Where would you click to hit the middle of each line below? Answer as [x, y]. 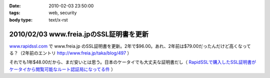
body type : [21, 19]
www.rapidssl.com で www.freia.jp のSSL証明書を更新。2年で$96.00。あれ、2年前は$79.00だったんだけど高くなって [130, 46]
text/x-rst [58, 19]
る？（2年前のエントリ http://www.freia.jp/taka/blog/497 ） [70, 53]
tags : [15, 13]
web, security [63, 13]
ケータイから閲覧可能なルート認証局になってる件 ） [62, 69]
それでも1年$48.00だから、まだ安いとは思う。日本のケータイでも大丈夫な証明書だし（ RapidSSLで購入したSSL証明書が [133, 62]
